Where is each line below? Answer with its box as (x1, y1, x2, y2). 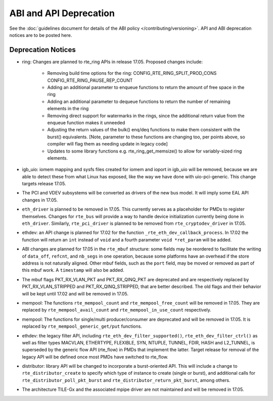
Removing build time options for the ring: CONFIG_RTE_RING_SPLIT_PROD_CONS (47, 70, 217, 76)
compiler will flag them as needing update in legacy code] (47, 141, 168, 147)
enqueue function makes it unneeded (47, 119, 125, 126)
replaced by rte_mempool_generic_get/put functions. (22, 323, 143, 329)
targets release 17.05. (22, 181, 66, 187)
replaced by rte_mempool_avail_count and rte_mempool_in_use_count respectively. (22, 307, 212, 313)
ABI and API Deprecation (9, 8, 115, 19)
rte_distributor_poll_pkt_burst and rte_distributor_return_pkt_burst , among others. (22, 377, 231, 383)
